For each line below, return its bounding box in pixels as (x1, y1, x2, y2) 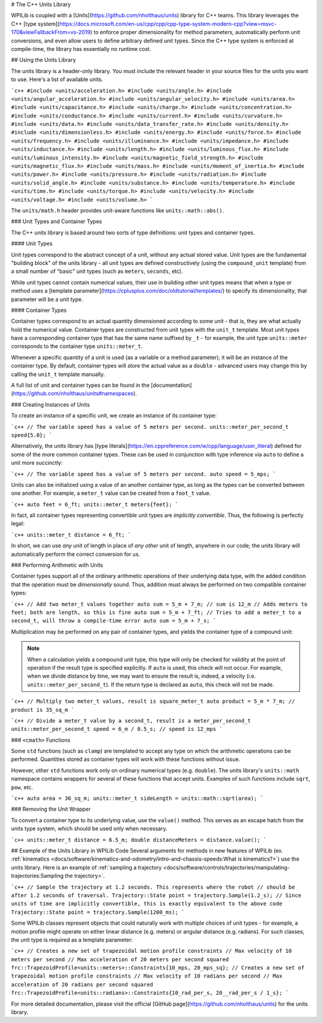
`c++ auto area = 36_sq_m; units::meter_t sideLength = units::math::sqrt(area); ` (11, 795, 264, 802)
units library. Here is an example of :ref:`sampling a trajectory (11, 863, 162, 871)
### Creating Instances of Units (11, 401, 90, 408)
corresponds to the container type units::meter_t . (11, 342, 143, 350)
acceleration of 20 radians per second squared (11, 981, 154, 988)
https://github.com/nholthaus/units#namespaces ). (13, 390, 137, 397)
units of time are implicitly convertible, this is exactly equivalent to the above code (11, 900, 282, 907)
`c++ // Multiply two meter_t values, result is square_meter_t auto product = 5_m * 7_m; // (11, 698, 295, 705)
